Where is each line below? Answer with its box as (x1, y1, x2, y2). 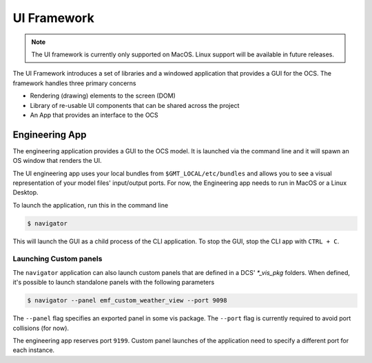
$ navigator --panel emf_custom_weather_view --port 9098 (27, 296, 227, 305)
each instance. (12, 346, 55, 354)
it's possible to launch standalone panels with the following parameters (12, 278, 215, 287)
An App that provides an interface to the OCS (30, 111, 158, 119)
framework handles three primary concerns (12, 79, 136, 87)
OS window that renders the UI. (12, 157, 103, 165)
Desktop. (12, 188, 39, 197)
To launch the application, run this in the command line (12, 201, 169, 209)
